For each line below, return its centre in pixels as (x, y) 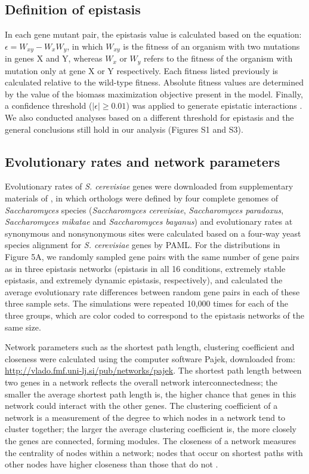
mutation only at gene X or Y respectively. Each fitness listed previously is (142, 70)
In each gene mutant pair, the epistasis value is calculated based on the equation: (153, 34)
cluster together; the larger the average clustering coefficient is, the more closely (151, 429)
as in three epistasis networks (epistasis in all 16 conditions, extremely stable (145, 268)
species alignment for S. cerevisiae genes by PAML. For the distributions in (143, 245)
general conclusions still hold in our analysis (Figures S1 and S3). (124, 129)
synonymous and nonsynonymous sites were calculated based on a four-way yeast (153, 233)
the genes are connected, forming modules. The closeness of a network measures (151, 440)
